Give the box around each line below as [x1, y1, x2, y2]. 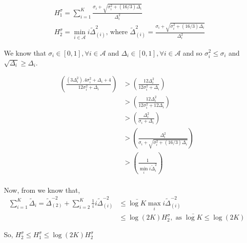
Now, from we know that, [4, 184, 80, 195]
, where [106, 29, 128, 36]
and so [183, 47, 203, 58]
